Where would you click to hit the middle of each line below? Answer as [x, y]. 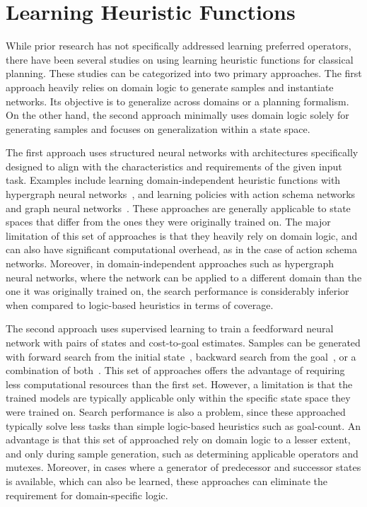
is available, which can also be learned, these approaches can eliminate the [167, 480]
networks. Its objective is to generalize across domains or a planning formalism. [177, 101]
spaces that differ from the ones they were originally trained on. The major [168, 222]
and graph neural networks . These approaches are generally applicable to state [178, 208]
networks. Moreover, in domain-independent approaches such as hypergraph [170, 263]
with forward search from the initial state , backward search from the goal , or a [181, 356]
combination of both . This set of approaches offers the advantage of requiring [175, 370]
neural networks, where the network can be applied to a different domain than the [184, 277]
